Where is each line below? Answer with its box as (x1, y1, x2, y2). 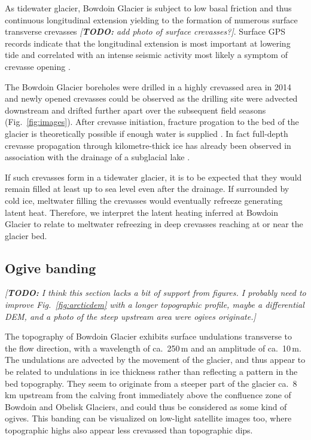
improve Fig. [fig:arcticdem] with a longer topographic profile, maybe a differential (5, 298, 304, 311)
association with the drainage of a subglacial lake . (5, 151, 190, 163)
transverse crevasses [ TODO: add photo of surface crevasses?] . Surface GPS (5, 25, 285, 38)
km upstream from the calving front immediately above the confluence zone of (5, 389, 291, 401)
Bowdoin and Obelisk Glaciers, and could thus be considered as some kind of (5, 400, 287, 412)
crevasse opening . (5, 60, 71, 72)
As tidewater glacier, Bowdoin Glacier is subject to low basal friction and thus (5, 2, 292, 14)
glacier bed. (5, 229, 47, 242)
